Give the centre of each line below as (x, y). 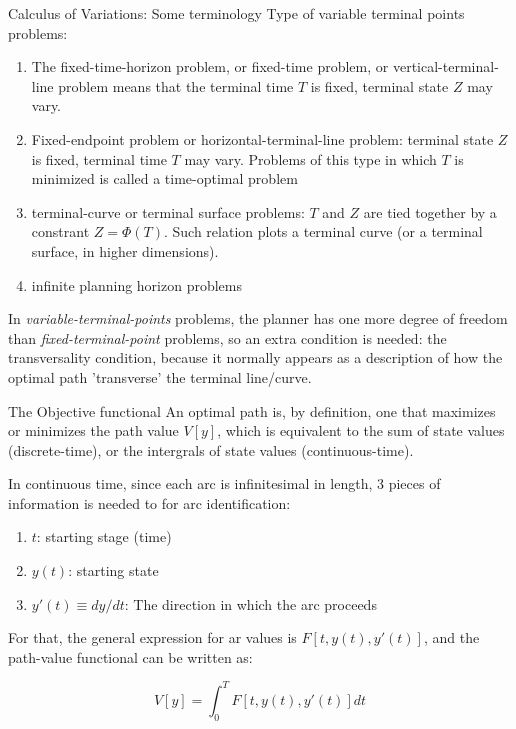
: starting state (113, 570)
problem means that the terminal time (176, 85)
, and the (451, 637)
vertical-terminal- (445, 66)
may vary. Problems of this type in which (310, 158)
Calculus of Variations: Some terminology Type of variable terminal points (236, 13)
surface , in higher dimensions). (125, 250)
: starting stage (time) (104, 536)
